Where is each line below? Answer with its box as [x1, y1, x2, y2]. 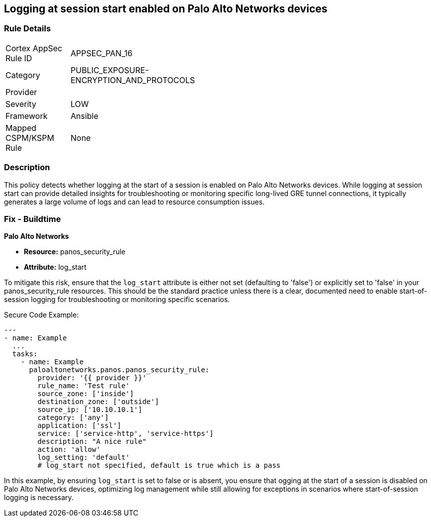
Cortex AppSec [5, 43, 63, 53]
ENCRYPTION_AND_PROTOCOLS [71, 75, 195, 85]
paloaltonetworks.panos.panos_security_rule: [29, 366, 210, 374]
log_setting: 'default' [37, 453, 130, 462]
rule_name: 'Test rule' [37, 382, 130, 390]
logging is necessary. [4, 493, 74, 502]
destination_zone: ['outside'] [37, 398, 159, 406]
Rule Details [4, 23, 51, 34]
